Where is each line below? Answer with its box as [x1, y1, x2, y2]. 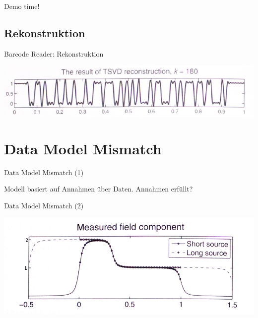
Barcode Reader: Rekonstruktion [4, 48, 104, 59]
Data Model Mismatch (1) [4, 167, 84, 177]
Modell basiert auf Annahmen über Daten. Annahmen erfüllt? [4, 184, 193, 194]
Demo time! [4, 1, 40, 11]
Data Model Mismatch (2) [4, 200, 84, 210]
